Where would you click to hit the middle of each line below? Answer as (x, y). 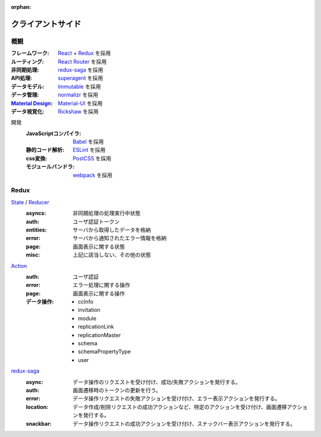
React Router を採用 (82, 61)
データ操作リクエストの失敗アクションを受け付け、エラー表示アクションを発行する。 (177, 398)
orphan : (21, 7)
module (87, 318)
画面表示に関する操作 (99, 293)
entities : (36, 230)
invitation (89, 310)
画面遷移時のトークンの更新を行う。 (117, 390)
